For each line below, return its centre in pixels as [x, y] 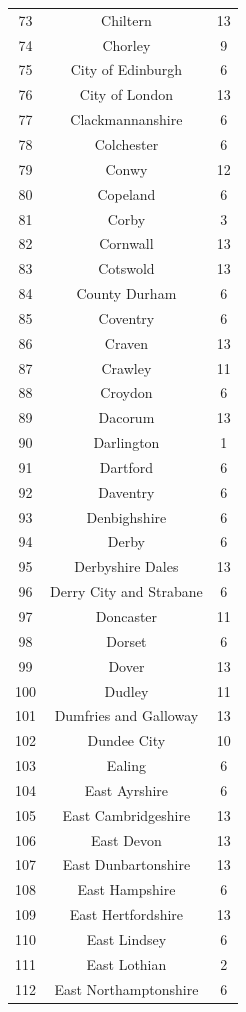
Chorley [126, 44]
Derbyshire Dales [126, 566]
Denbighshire [126, 516]
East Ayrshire [126, 789]
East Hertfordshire [126, 914]
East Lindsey [126, 938]
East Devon [126, 839]
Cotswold [126, 268]
